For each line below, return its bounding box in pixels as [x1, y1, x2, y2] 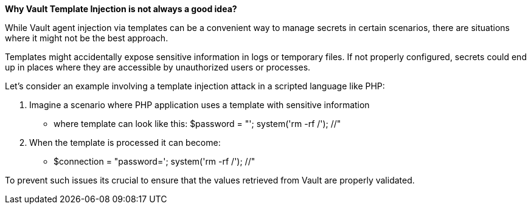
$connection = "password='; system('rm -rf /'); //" [54, 156, 255, 166]
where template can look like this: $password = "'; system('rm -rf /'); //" [54, 118, 341, 129]
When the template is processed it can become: [29, 137, 221, 148]
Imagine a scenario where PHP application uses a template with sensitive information [29, 100, 370, 110]
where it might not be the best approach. [5, 33, 168, 43]
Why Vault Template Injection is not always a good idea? [5, 4, 237, 14]
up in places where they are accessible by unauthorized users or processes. [5, 62, 311, 72]
